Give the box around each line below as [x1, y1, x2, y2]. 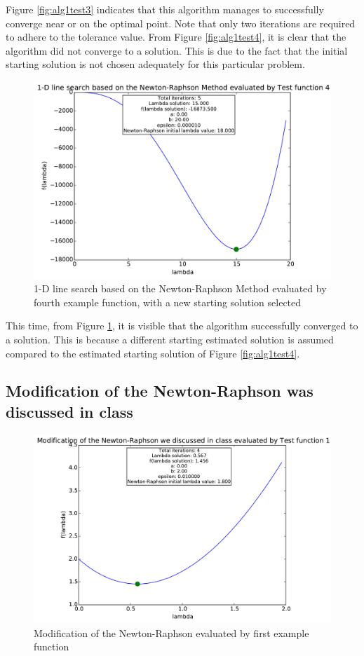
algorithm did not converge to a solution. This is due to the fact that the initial [6, 43, 348, 57]
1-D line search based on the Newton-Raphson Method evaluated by [34, 281, 327, 296]
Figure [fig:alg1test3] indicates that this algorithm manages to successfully [6, 2, 324, 16]
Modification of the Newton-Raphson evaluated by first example [34, 625, 309, 640]
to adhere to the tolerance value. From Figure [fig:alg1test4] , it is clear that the [6, 29, 346, 44]
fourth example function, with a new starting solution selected [34, 294, 302, 309]
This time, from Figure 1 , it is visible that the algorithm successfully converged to [6, 318, 358, 333]
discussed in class [6, 400, 133, 422]
